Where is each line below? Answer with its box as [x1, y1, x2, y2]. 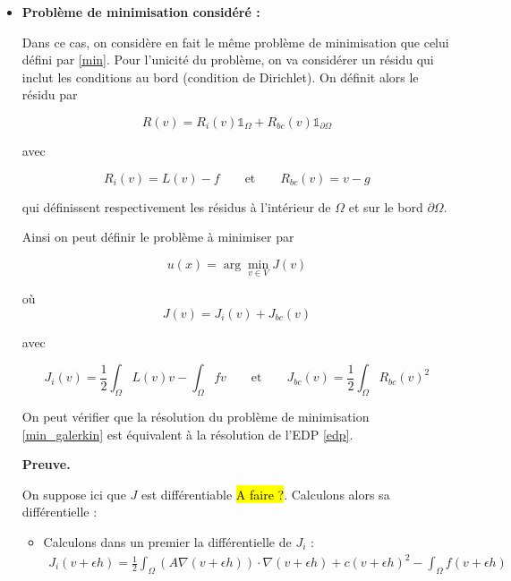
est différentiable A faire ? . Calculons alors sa [141, 484, 390, 503]
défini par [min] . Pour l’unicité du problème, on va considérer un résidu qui [21, 50, 434, 69]
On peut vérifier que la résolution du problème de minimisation [21, 406, 370, 425]
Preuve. [21, 455, 71, 474]
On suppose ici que [21, 484, 126, 503]
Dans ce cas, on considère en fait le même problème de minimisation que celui [21, 32, 449, 51]
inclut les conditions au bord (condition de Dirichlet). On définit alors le [21, 67, 419, 86]
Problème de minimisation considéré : [21, 3, 260, 21]
